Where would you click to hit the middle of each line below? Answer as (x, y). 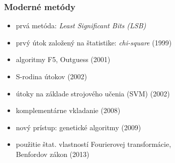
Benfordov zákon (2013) (53, 154)
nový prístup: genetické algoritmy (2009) (78, 127)
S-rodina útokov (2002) (52, 76)
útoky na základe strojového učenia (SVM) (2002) (93, 93)
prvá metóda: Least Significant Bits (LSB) (81, 25)
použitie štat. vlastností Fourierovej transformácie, (94, 144)
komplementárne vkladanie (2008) (68, 110)
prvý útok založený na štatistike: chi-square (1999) (94, 42)
